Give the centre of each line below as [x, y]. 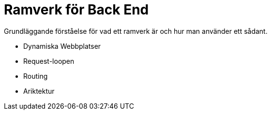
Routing [36, 76]
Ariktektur [39, 91]
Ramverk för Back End [76, 10]
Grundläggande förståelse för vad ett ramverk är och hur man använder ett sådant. [136, 31]
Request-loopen [49, 61]
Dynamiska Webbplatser [62, 46]
